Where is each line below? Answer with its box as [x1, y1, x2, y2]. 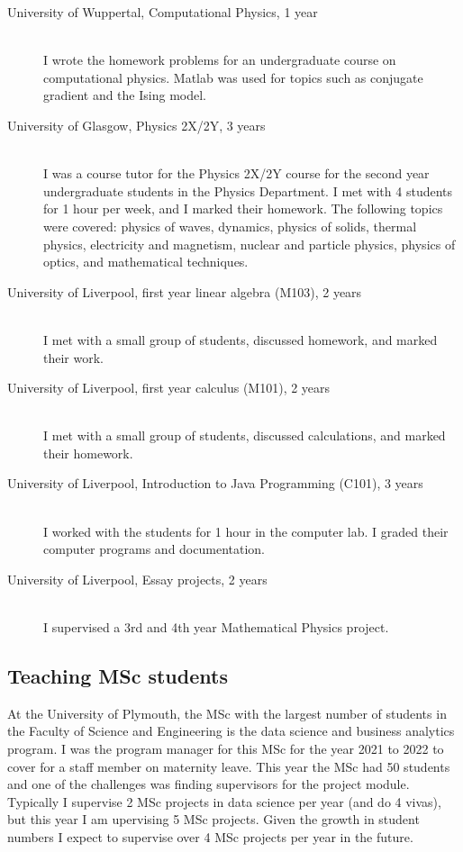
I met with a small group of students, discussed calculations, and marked [43, 426, 446, 445]
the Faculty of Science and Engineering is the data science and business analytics [7, 721, 455, 740]
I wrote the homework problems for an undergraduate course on [43, 50, 396, 69]
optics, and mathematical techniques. [43, 252, 249, 271]
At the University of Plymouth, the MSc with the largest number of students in [7, 703, 447, 722]
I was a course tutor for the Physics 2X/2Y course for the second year [43, 164, 430, 183]
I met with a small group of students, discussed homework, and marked [43, 330, 438, 349]
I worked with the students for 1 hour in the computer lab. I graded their [43, 521, 449, 540]
